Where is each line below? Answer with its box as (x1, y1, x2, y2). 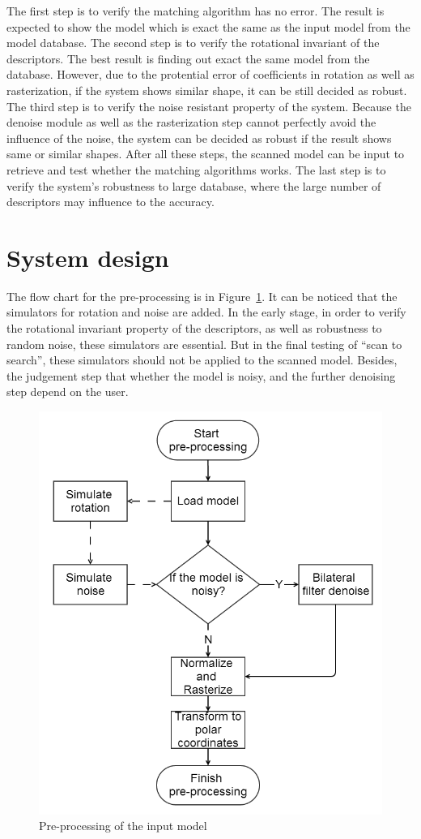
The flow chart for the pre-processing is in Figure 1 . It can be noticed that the (6, 287, 398, 304)
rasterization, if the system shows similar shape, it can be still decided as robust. (6, 81, 407, 98)
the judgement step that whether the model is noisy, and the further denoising (6, 367, 396, 384)
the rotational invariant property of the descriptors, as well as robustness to (6, 320, 382, 337)
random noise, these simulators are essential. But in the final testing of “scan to (6, 335, 402, 352)
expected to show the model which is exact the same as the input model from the (6, 18, 410, 35)
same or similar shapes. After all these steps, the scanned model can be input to (6, 145, 405, 162)
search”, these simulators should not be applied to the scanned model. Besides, (6, 351, 398, 368)
